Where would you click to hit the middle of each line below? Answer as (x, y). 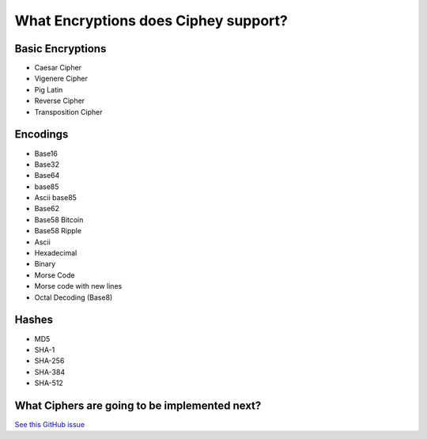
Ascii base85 (55, 198)
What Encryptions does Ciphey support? (151, 21)
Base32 (47, 164)
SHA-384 (50, 372)
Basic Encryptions (60, 49)
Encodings (42, 134)
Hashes (34, 320)
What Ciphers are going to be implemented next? (138, 405)
